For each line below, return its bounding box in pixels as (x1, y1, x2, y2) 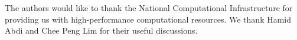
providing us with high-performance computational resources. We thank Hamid (5, 13, 292, 25)
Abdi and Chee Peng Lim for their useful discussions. (5, 24, 198, 37)
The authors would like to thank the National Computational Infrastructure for (5, 2, 293, 13)
